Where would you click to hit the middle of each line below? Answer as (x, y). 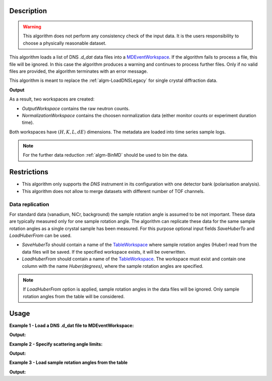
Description (28, 11)
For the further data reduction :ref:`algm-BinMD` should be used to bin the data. (106, 155)
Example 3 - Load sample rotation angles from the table (69, 363)
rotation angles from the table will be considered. (74, 296)
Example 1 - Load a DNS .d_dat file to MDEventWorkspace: (72, 325)
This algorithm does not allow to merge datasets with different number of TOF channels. (113, 191)
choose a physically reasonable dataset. (65, 43)
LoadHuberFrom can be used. (41, 235)
